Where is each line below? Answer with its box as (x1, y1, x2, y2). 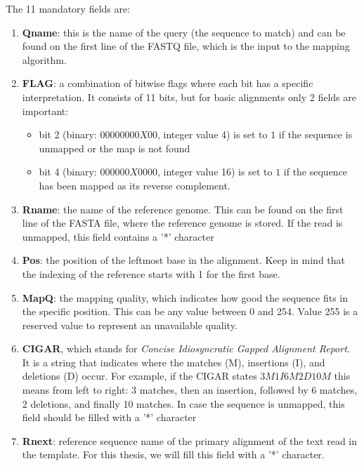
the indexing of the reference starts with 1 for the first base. (22, 266, 280, 281)
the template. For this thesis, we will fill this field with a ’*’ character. (22, 447, 325, 462)
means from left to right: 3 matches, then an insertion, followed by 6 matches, (22, 382, 358, 397)
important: (22, 103, 69, 118)
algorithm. (22, 52, 67, 67)
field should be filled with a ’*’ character (22, 410, 197, 425)
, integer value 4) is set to (157, 127, 268, 142)
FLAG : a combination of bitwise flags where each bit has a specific (22, 76, 313, 91)
